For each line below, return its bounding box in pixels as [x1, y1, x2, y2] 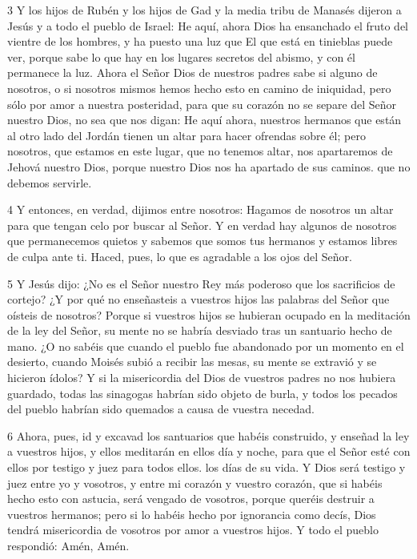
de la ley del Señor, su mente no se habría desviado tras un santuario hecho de [7, 322, 392, 339]
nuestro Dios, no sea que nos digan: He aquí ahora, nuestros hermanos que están [7, 111, 402, 128]
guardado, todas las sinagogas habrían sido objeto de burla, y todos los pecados [7, 384, 398, 401]
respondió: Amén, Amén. [7, 537, 130, 553]
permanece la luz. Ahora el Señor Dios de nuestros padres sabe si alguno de [7, 64, 378, 81]
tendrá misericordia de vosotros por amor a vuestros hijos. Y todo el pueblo [7, 521, 379, 538]
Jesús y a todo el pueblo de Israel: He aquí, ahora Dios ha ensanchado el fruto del [7, 17, 408, 34]
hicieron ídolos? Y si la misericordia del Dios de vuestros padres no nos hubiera [7, 369, 396, 386]
